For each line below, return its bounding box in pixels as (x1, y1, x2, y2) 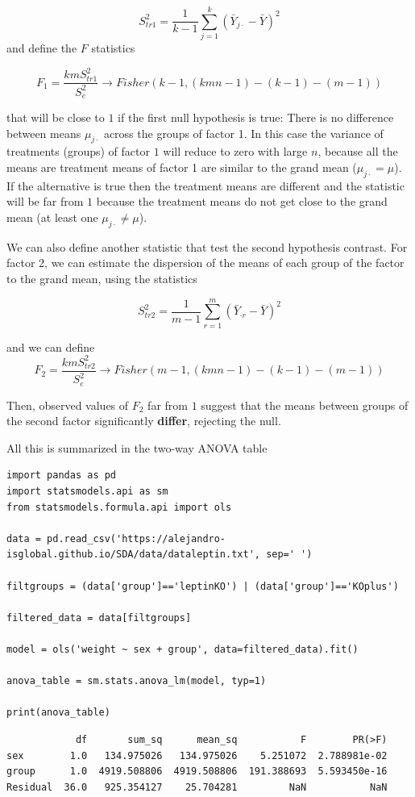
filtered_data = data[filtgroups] (6, 611, 192, 624)
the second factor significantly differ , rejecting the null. (6, 412, 281, 429)
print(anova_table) (6, 707, 110, 719)
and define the (6, 40, 77, 56)
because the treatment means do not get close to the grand (96, 193, 388, 210)
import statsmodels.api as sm (6, 486, 168, 498)
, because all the (317, 143, 398, 160)
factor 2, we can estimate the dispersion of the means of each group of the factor (6, 254, 405, 271)
